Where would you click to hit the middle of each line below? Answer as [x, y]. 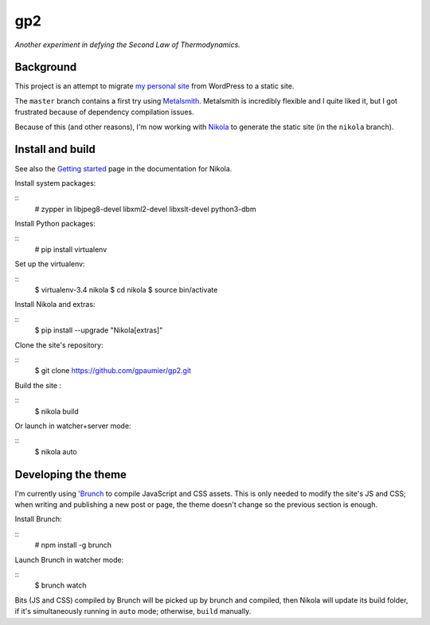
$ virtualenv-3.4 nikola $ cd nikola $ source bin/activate [126, 290]
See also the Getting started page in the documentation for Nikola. [123, 168]
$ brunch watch [61, 585]
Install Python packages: [55, 224]
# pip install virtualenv [71, 249]
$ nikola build [57, 411]
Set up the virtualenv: [50, 264]
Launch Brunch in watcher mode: [69, 560]
